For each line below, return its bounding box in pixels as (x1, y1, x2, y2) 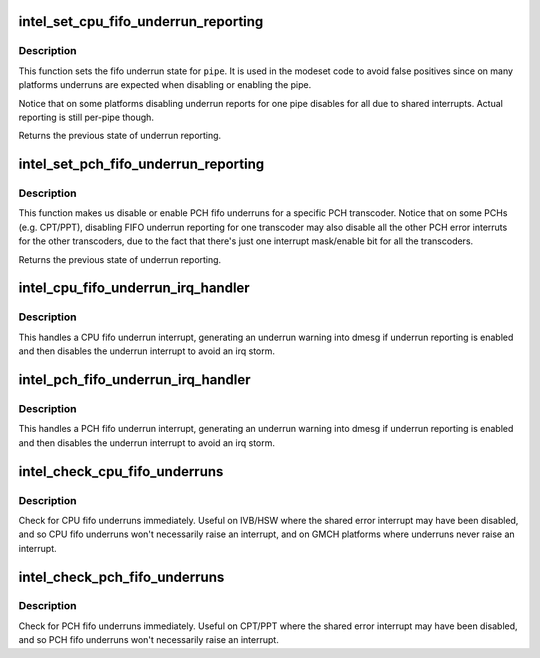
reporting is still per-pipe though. (18, 111, 155, 123)
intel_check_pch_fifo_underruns (18, 568, 225, 585)
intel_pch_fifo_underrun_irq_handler (18, 371, 251, 389)
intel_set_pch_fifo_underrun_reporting (18, 156, 265, 173)
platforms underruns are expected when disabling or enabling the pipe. (18, 79, 312, 91)
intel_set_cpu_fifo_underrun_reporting (18, 13, 264, 30)
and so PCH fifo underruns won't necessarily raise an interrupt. (18, 634, 279, 646)
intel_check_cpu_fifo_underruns (18, 463, 224, 480)
